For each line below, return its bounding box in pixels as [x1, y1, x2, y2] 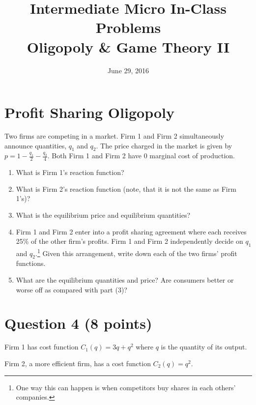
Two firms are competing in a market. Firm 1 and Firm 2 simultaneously [4, 131, 224, 141]
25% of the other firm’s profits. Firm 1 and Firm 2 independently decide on [16, 236, 243, 246]
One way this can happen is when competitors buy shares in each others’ [16, 382, 236, 392]
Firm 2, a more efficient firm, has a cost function [4, 358, 151, 368]
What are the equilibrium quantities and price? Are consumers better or [16, 275, 234, 285]
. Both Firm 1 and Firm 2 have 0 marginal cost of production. [47, 150, 235, 161]
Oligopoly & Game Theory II [27, 36, 230, 57]
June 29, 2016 [107, 65, 149, 75]
